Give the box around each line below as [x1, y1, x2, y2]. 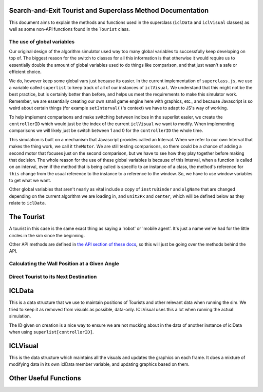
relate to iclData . [9, 200, 46, 206]
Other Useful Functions [9, 374, 81, 382]
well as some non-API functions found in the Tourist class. [9, 26, 130, 32]
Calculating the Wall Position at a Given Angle [9, 261, 119, 267]
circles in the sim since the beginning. [9, 232, 85, 238]
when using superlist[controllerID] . [9, 329, 94, 335]
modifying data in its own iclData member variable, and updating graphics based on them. [9, 361, 190, 367]
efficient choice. [9, 69, 41, 75]
